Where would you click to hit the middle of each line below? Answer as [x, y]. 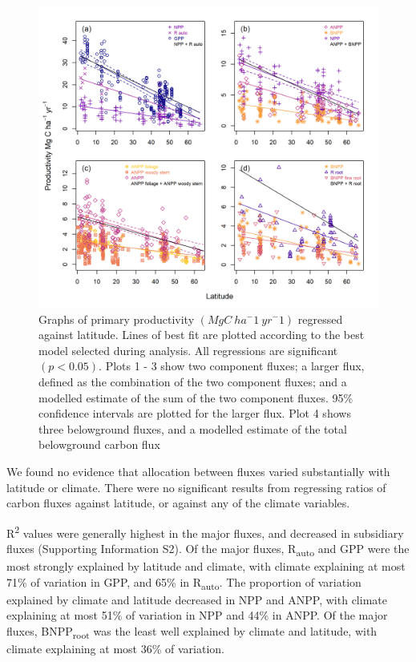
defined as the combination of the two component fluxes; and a [193, 381]
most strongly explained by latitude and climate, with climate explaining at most [206, 566]
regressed [320, 319]
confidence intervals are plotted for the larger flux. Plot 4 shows [195, 413]
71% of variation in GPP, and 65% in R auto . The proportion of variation [184, 583]
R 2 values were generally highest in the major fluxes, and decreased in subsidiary [205, 531]
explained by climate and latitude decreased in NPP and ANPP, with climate [197, 599]
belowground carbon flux [99, 444]
